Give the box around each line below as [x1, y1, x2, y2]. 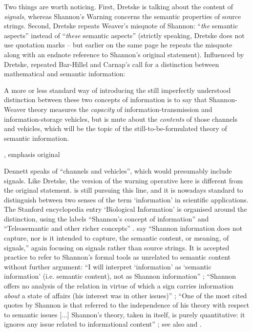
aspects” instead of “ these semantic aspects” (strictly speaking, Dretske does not [4, 30, 245, 40]
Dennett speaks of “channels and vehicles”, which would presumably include [4, 165, 232, 176]
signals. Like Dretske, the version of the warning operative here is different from [4, 175, 243, 185]
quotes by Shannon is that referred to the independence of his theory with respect [4, 300, 250, 310]
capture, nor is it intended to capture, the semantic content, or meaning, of [4, 233, 229, 243]
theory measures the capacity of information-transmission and [28, 104, 212, 114]
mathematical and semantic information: [4, 68, 126, 79]
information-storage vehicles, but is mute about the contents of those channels [4, 113, 237, 124]
